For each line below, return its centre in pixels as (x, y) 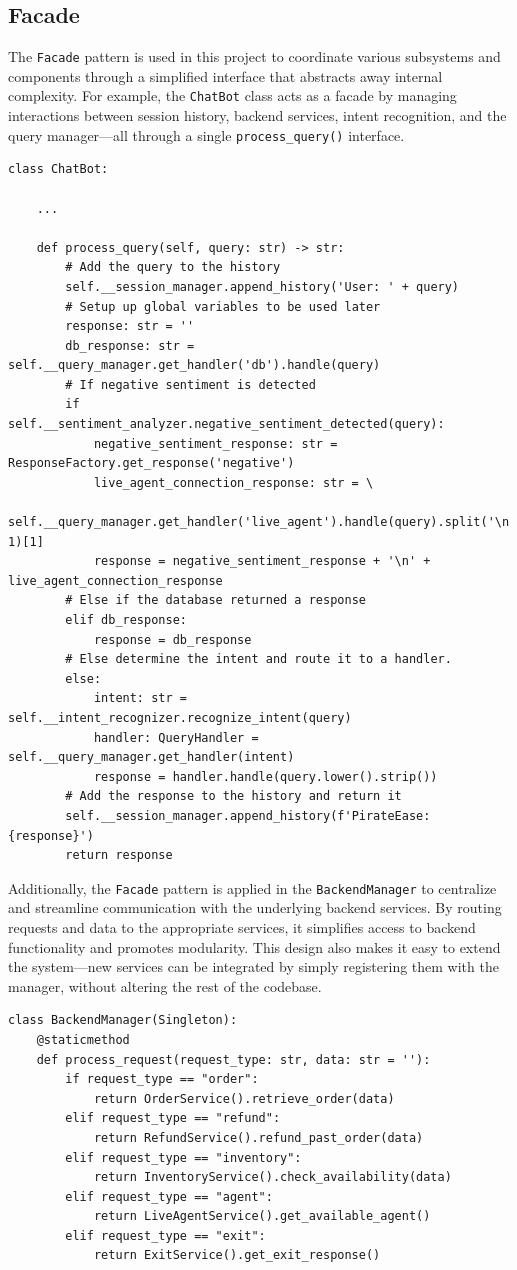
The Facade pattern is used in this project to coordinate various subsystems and (254, 56)
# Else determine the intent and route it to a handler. (258, 659)
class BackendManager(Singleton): (123, 1020)
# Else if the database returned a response (215, 600)
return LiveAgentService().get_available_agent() (262, 1216)
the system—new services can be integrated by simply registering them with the (253, 966)
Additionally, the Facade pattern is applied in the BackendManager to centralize (252, 887)
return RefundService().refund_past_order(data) (258, 1137)
